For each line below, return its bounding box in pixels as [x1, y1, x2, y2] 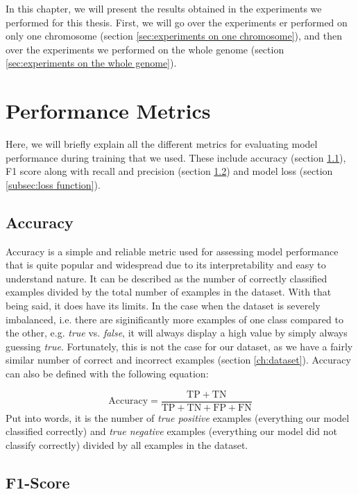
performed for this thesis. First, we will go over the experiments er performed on [6, 15, 348, 29]
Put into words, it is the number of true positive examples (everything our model [6, 410, 350, 425]
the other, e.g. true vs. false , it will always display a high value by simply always [6, 325, 348, 340]
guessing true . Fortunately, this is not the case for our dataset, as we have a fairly [6, 339, 353, 353]
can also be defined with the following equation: [6, 366, 209, 381]
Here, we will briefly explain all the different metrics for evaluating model [6, 137, 318, 151]
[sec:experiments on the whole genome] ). [6, 56, 177, 70]
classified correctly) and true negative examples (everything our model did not [6, 424, 337, 438]
